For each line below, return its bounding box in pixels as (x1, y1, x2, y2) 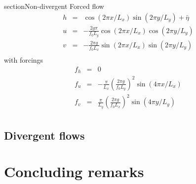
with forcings (4, 55, 43, 65)
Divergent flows (4, 127, 85, 143)
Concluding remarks (4, 161, 144, 182)
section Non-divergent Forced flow (4, 1, 104, 11)
